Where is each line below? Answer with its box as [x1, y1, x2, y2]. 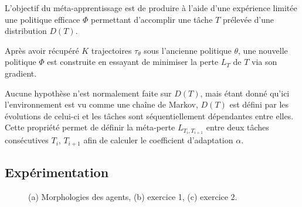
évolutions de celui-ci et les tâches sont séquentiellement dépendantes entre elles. [5, 109, 294, 122]
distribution [5, 25, 47, 37]
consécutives [5, 134, 49, 146]
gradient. [5, 67, 37, 79]
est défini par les [229, 98, 289, 111]
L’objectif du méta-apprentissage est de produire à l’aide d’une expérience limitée [5, 2, 297, 13]
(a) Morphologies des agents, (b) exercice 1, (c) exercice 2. [28, 191, 237, 203]
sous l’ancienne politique [144, 44, 232, 56]
